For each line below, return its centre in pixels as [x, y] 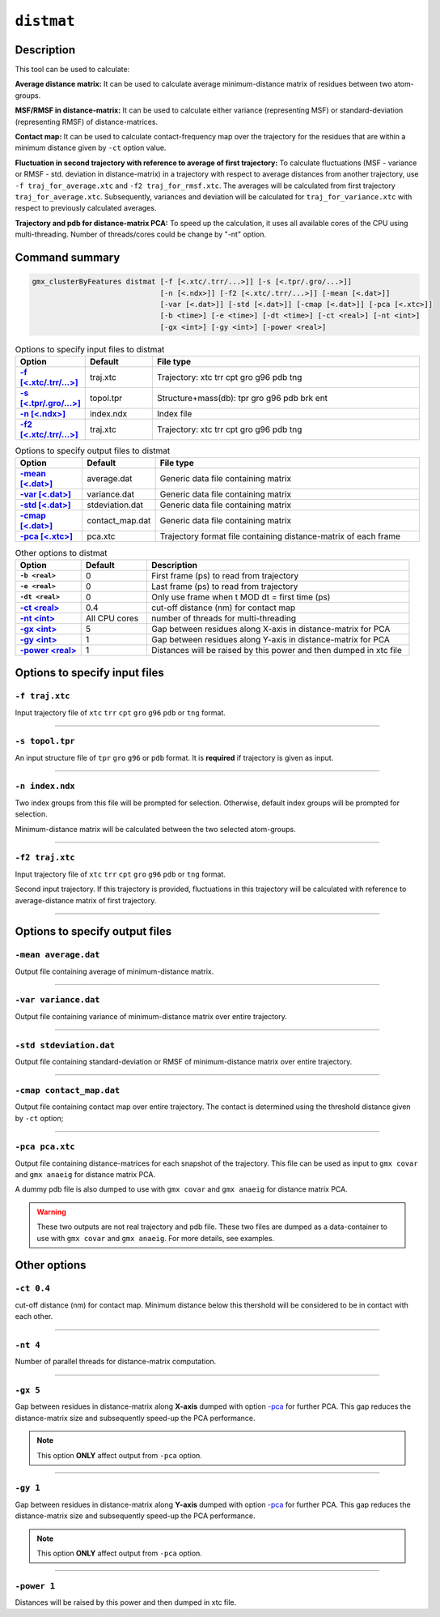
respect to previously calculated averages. [86, 208]
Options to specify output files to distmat [93, 451]
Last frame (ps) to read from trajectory [224, 586]
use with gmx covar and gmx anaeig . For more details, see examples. [156, 1238]
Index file [174, 414]
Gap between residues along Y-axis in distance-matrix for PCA [270, 639]
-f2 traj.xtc [45, 858]
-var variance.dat [57, 1000]
